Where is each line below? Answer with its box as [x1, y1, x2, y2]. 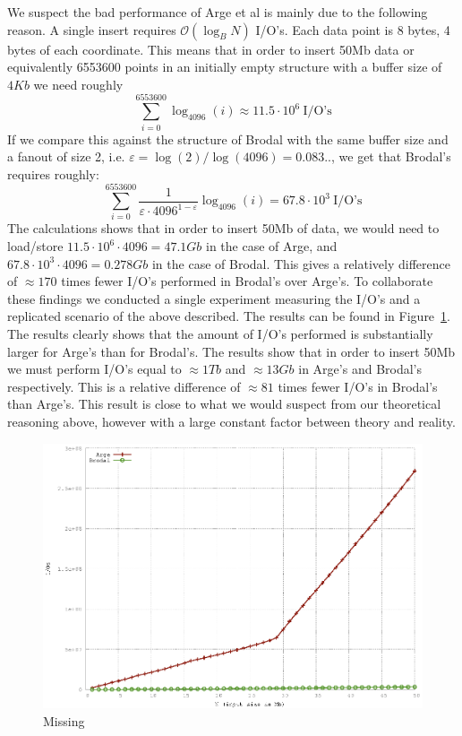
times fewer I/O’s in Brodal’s [278, 377, 438, 395]
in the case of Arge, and [205, 237, 338, 255]
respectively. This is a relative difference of [7, 377, 241, 395]
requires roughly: [7, 164, 99, 183]
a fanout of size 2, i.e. [7, 147, 125, 166]
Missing [43, 712, 85, 731]
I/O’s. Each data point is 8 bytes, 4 [255, 20, 450, 39]
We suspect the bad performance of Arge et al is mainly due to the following [7, 3, 428, 21]
